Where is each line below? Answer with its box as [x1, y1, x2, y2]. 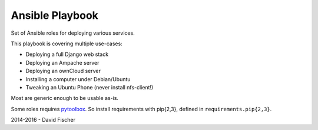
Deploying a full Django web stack [25, 51, 109, 58]
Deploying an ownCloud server [25, 68, 101, 75]
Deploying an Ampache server [25, 59, 100, 66]
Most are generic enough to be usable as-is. [11, 95, 119, 102]
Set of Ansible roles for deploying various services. [11, 29, 135, 36]
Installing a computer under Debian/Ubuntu [25, 75, 131, 82]
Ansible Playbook [11, 9, 98, 22]
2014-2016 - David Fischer [11, 116, 76, 124]
